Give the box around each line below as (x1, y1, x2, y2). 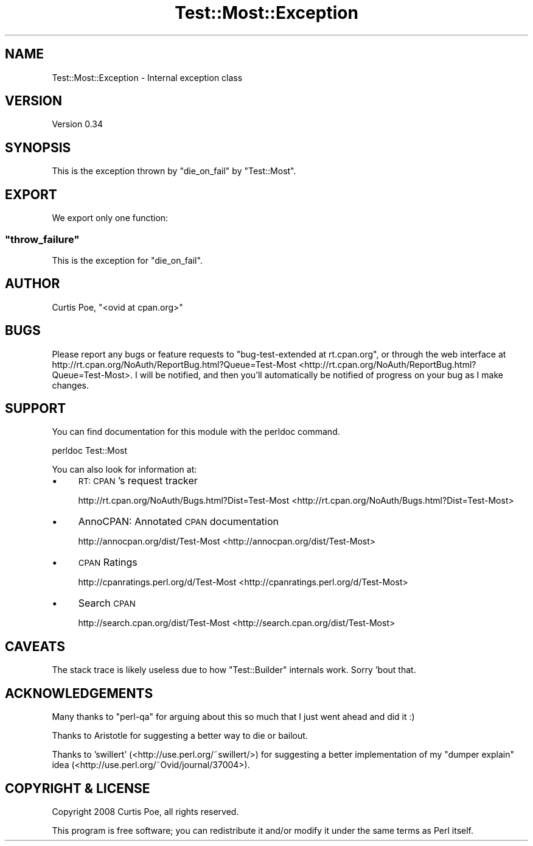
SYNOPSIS (5, 139, 71, 155)
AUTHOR (5, 276, 60, 292)
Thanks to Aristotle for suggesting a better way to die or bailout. (52, 730, 308, 741)
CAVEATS (5, 638, 65, 654)
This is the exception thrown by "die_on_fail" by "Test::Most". (52, 166, 296, 177)
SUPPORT (5, 400, 66, 416)
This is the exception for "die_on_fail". (52, 255, 203, 266)
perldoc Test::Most (52, 445, 128, 456)
